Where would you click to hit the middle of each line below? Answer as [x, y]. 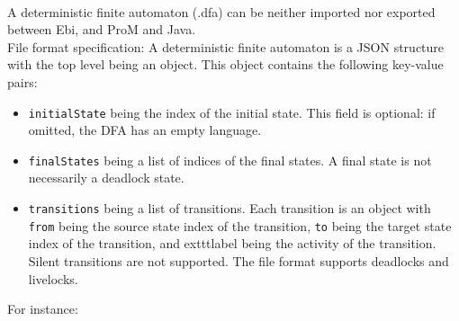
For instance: [43, 309]
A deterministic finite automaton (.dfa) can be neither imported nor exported [221, 11]
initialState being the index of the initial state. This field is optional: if [232, 112]
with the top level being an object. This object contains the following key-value [225, 64]
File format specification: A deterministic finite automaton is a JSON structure [226, 46]
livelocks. [53, 278]
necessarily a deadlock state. [106, 178]
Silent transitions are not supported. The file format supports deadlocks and [238, 260]
